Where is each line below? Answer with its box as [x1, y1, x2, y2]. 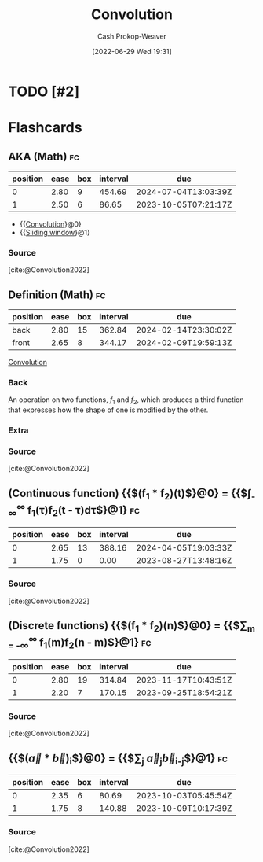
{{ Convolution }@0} [19, 219, 82, 229]
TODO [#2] [8, 83, 80, 100]
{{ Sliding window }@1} [19, 227, 90, 237]
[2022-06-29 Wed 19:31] [91, 46, 173, 56]
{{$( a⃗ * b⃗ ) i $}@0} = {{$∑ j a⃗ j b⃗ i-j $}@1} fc [8, 751, 228, 767]
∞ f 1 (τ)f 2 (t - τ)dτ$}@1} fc [16, 501, 140, 519]
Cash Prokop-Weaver [97, 31, 167, 41]
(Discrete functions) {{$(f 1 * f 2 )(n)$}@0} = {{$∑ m [8, 619, 255, 635]
